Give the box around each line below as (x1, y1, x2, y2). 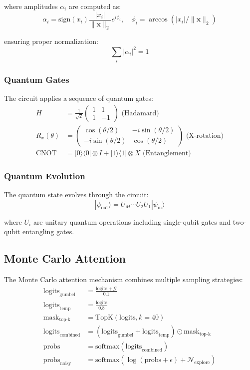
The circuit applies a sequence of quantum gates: (4, 93, 153, 103)
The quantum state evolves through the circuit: (4, 189, 149, 199)
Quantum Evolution (4, 169, 85, 182)
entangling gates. (22, 226, 74, 237)
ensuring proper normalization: (4, 36, 98, 46)
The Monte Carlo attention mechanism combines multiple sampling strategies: (4, 274, 243, 284)
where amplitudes (4, 1, 58, 11)
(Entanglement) (142, 149, 191, 157)
